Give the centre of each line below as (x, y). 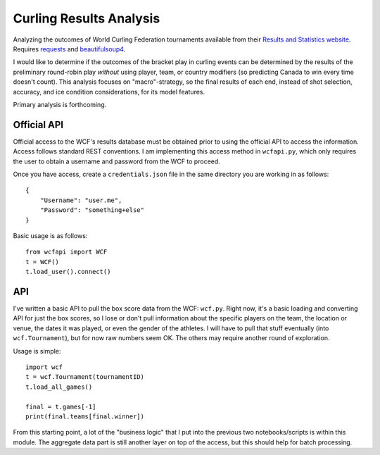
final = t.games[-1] (61, 406)
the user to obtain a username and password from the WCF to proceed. (117, 161)
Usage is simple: (37, 351)
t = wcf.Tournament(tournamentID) (85, 377)
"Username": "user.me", (81, 200)
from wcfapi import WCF (66, 252)
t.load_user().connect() (68, 272)
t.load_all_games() (59, 387)
